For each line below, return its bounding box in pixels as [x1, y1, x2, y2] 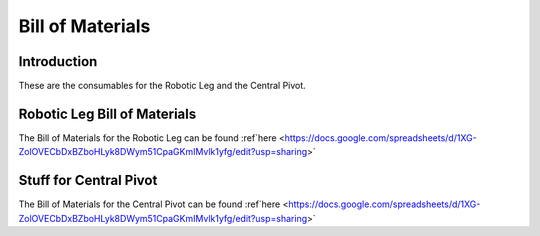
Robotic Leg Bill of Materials [18, 105, 197, 122]
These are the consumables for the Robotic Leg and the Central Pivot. [18, 80, 307, 92]
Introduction [18, 53, 98, 70]
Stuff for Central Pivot [18, 172, 158, 189]
